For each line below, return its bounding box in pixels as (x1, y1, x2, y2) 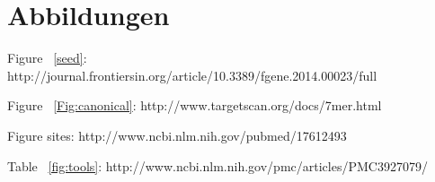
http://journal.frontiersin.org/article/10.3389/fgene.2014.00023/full (7, 65, 377, 84)
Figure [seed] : (7, 48, 87, 67)
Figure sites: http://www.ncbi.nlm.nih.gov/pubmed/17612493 (7, 126, 347, 144)
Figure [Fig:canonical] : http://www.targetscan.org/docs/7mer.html (7, 96, 382, 115)
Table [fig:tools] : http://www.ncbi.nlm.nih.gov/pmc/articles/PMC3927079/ (7, 156, 428, 175)
